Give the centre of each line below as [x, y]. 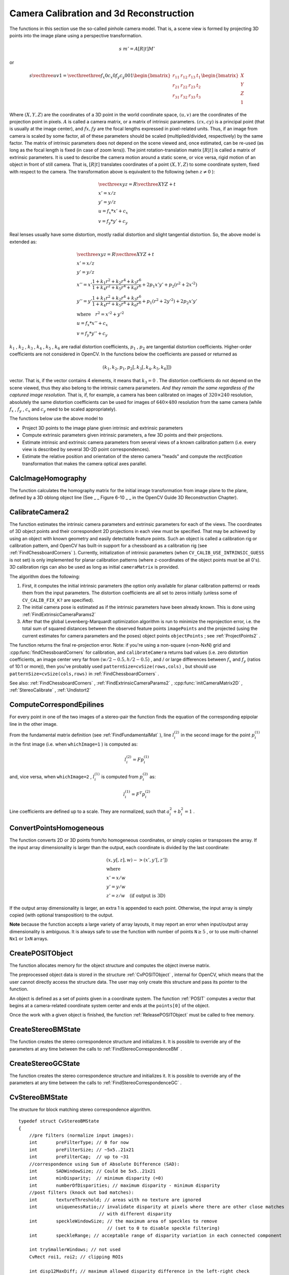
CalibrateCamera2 [39, 512]
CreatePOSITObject [41, 953]
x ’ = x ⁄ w [116, 878]
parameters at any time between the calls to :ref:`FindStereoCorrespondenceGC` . [96, 1083]
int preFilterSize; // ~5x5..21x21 [82, 1150]
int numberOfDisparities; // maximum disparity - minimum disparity [124, 1185]
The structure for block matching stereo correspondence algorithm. [80, 1109]
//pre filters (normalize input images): [82, 1136]
